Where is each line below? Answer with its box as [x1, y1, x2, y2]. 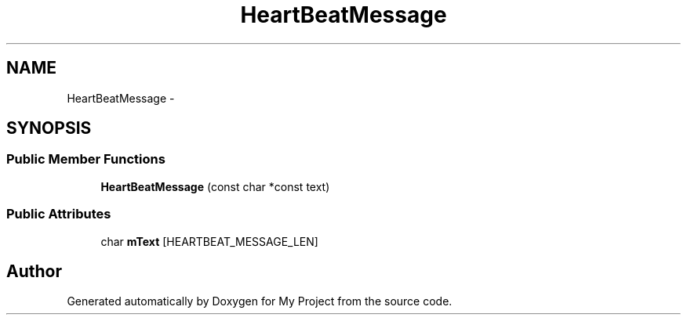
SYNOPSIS [6, 118, 92, 139]
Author [6, 261, 62, 281]
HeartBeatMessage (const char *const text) [100, 179, 330, 193]
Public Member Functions [6, 151, 165, 168]
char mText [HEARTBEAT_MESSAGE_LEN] [100, 234, 318, 248]
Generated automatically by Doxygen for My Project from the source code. [67, 294, 453, 308]
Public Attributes [6, 206, 111, 222]
